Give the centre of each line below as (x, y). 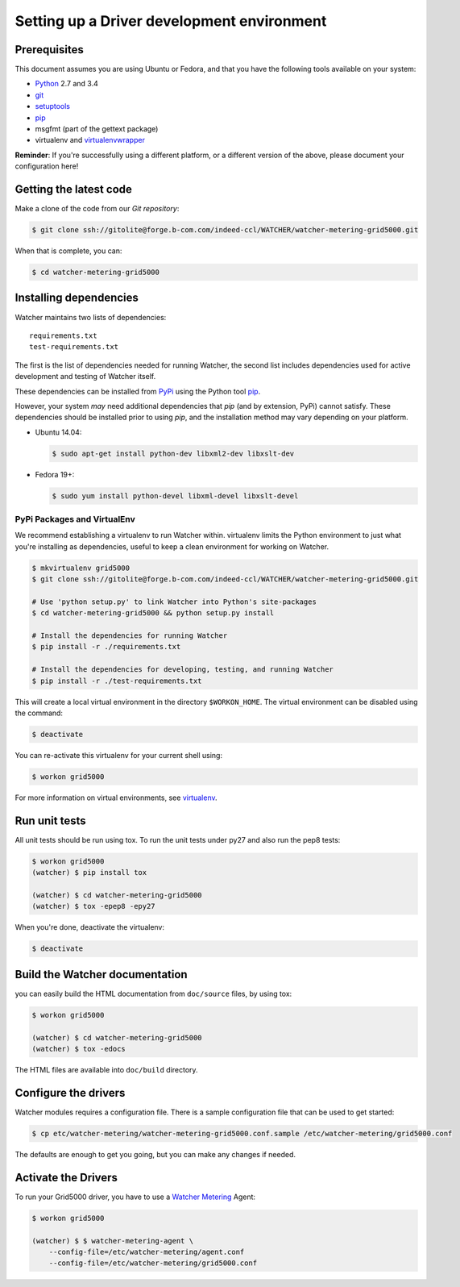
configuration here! (47, 166)
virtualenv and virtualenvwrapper (90, 140)
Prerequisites (49, 50)
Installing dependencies (77, 298)
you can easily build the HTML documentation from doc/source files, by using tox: (153, 993)
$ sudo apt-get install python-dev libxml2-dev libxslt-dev (173, 453)
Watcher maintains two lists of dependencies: (91, 317)
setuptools (52, 106)
